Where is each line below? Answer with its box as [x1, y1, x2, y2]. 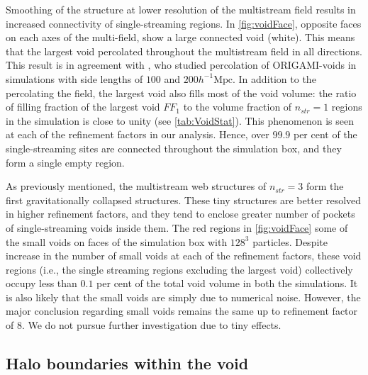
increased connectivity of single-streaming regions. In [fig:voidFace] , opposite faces [6, 16, 362, 30]
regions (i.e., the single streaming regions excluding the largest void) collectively [6, 262, 353, 276]
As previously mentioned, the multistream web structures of [6, 179, 267, 194]
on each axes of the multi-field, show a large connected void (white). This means [6, 30, 355, 45]
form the [306, 179, 344, 194]
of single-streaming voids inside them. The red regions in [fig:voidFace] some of [6, 220, 348, 235]
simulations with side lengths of [6, 71, 143, 86]
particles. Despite [252, 234, 328, 249]
